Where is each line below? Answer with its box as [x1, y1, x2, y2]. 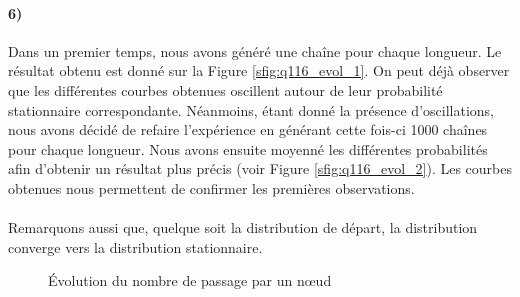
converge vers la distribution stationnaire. [8, 236, 263, 257]
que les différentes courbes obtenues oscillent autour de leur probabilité [8, 79, 443, 100]
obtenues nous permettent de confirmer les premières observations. [8, 177, 415, 198]
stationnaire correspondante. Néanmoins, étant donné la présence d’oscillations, [8, 99, 494, 120]
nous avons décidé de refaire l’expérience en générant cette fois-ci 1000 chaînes [8, 119, 488, 140]
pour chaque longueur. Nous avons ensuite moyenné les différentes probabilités [8, 138, 488, 159]
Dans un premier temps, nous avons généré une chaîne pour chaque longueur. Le [8, 40, 502, 61]
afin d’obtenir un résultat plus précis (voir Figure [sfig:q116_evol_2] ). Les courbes [8, 158, 512, 179]
